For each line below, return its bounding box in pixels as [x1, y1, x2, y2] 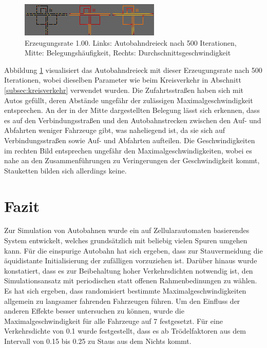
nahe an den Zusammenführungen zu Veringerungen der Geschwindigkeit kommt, [4, 155, 260, 166]
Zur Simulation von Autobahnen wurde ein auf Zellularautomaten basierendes [4, 225, 250, 236]
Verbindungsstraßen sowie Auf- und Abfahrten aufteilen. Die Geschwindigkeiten [4, 134, 255, 145]
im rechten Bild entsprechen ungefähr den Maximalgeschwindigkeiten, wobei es [4, 145, 252, 156]
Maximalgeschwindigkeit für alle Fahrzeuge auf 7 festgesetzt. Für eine [4, 315, 223, 326]
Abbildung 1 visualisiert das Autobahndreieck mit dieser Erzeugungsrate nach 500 [4, 64, 262, 75]
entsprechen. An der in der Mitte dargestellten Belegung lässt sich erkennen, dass [4, 105, 260, 115]
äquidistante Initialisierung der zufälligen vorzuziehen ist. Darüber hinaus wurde [4, 255, 257, 266]
